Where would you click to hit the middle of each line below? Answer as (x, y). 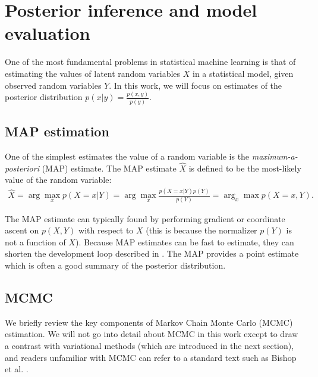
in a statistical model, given (243, 73)
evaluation (48, 33)
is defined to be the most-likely (245, 168)
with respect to (106, 230)
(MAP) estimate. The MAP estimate (109, 168)
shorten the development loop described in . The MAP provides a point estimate (152, 253)
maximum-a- (275, 156)
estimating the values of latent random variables (93, 73)
